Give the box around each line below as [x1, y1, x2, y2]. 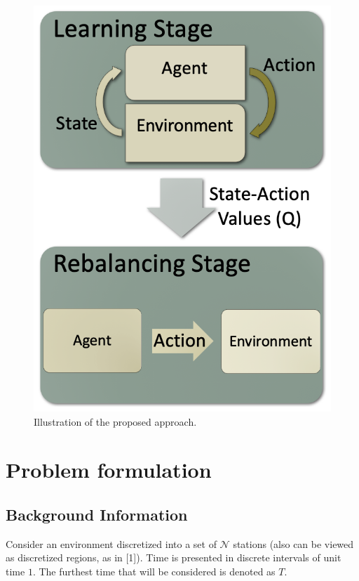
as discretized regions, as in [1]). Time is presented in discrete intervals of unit [6, 550, 341, 565]
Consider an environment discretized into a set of [6, 536, 217, 551]
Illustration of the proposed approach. [34, 414, 197, 429]
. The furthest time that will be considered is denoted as [32, 563, 276, 578]
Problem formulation [6, 455, 212, 484]
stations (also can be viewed [233, 536, 354, 551]
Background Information [6, 503, 188, 525]
